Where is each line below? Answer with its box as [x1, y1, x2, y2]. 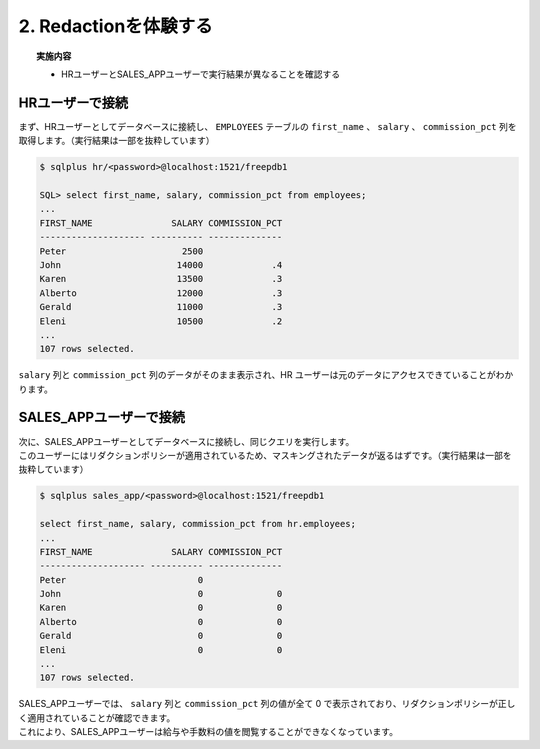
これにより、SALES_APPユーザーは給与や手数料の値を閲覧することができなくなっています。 [18, 726, 399, 738]
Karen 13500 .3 [39, 273, 283, 285]
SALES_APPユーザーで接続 [18, 409, 185, 426]
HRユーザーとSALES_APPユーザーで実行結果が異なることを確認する [61, 68, 340, 80]
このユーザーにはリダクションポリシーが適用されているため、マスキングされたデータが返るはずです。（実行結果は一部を [18, 449, 512, 461]
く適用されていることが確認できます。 [18, 711, 176, 724]
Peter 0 [39, 574, 204, 585]
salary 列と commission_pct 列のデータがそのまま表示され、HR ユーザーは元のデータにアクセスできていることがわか [18, 369, 514, 381]
